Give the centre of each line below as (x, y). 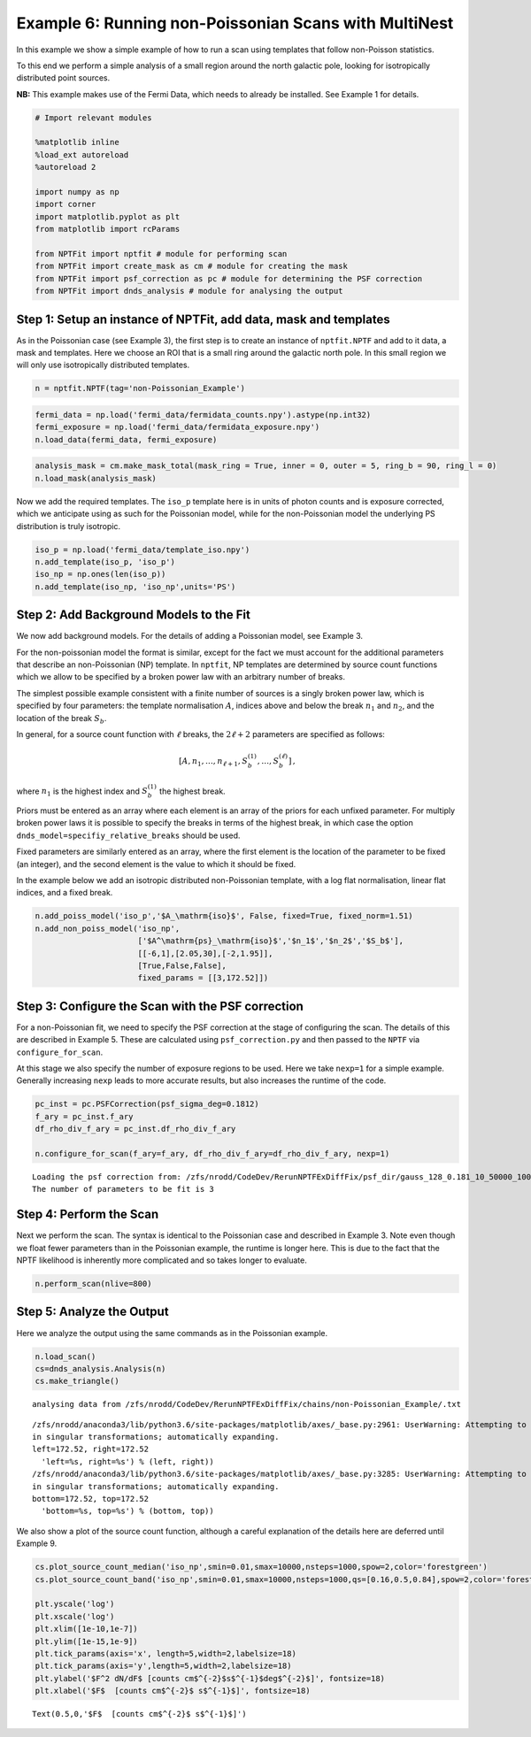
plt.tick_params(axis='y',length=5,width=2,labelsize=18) (163, 1666)
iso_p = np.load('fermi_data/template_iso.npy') (142, 550)
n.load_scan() (65, 1357)
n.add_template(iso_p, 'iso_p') (105, 561)
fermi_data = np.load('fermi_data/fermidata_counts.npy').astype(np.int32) (203, 415)
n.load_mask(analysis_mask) (96, 478)
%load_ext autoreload (82, 154)
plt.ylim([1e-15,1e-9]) (87, 1641)
